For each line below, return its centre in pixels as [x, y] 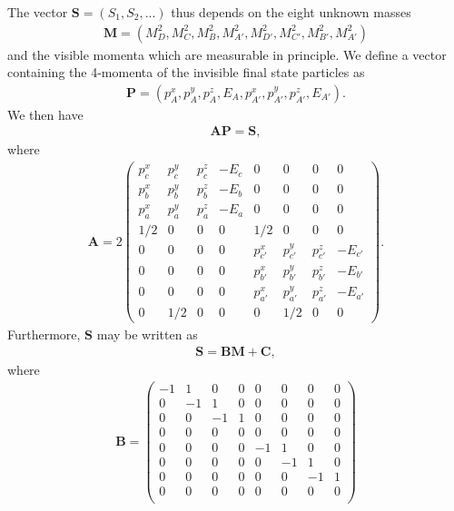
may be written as [147, 334]
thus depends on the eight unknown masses [291, 12]
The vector [38, 12]
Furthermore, [44, 334]
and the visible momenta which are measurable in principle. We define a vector [227, 54]
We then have [45, 114]
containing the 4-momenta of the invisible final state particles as [186, 72]
